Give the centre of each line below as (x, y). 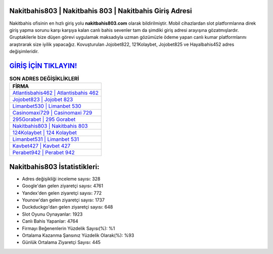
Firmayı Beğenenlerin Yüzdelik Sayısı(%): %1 (69, 228)
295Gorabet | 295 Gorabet (44, 120)
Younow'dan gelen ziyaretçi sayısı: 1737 (63, 200)
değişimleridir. (24, 52)
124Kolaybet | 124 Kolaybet (44, 133)
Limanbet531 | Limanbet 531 (46, 139)
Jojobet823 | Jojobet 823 (43, 99)
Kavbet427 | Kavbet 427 (41, 146)
